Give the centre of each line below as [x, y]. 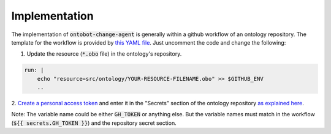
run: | [34, 70]
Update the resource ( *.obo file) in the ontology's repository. [104, 54]
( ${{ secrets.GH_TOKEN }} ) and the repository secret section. [94, 123]
